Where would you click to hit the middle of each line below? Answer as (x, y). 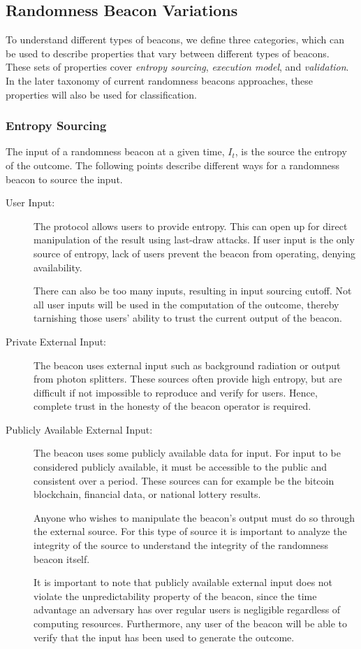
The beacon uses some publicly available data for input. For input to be (187, 453)
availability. (58, 267)
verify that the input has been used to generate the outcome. (164, 637)
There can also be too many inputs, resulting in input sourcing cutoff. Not (193, 291)
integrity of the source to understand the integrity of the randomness (181, 545)
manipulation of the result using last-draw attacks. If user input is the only (194, 240)
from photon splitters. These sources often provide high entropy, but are (188, 379)
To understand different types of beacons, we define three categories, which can (175, 40)
